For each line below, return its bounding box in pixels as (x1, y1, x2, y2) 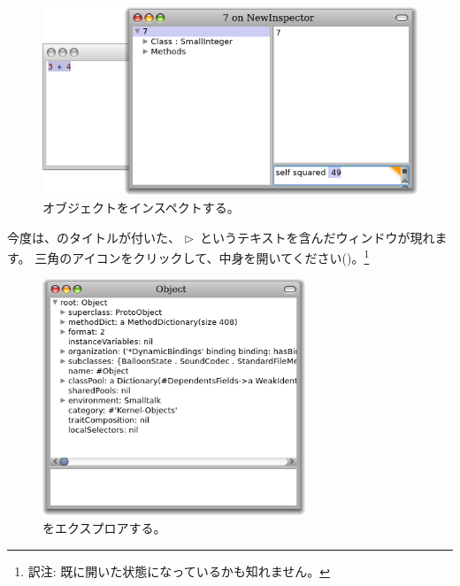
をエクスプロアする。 (42, 519, 166, 537)
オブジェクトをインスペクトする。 (42, 197, 240, 216)
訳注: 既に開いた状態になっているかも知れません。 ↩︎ (27, 561, 330, 580)
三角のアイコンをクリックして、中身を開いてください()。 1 (34, 246, 370, 266)
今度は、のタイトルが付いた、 (7, 227, 180, 246)
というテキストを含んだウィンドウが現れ (200, 227, 435, 246)
